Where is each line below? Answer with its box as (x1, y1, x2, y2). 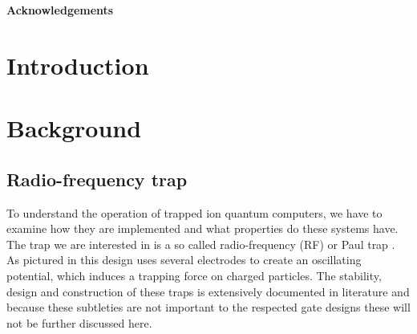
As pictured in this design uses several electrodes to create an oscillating (6, 251, 362, 268)
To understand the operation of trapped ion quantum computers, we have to (6, 204, 383, 221)
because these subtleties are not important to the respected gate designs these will (6, 299, 411, 316)
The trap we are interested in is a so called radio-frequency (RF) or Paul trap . (6, 235, 395, 252)
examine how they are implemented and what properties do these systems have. (6, 220, 399, 237)
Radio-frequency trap (6, 166, 188, 191)
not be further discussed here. (6, 314, 152, 331)
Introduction (6, 48, 149, 81)
